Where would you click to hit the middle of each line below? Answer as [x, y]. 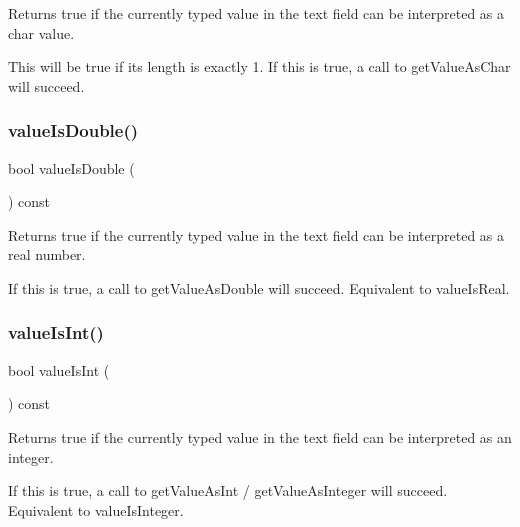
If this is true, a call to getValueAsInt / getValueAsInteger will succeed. [228, 490]
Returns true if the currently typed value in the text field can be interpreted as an [260, 436]
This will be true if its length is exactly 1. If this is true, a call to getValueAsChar [259, 66]
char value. [41, 32]
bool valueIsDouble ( [71, 167]
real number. [47, 254]
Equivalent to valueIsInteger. [96, 509]
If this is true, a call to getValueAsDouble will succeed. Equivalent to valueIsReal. [259, 287]
